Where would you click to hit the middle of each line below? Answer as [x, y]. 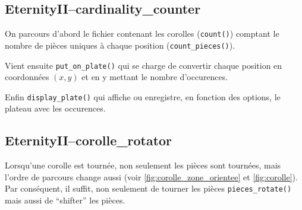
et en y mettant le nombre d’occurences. [155, 77]
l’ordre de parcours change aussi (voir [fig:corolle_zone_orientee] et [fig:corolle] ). [151, 176]
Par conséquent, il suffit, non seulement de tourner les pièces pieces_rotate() [148, 188]
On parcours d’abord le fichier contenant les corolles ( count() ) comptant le [142, 34]
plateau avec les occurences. [55, 108]
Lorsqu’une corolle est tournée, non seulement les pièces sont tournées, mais [143, 165]
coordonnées [27, 77]
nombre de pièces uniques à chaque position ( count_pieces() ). [120, 45]
